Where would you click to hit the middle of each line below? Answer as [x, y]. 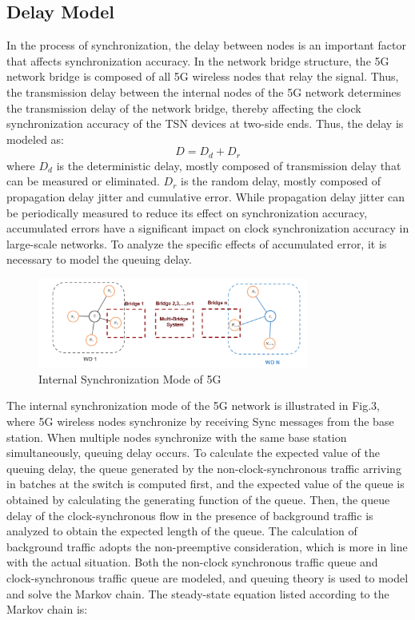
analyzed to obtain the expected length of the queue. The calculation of [182, 531]
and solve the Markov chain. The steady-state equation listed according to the [198, 593]
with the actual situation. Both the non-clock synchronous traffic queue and [192, 562]
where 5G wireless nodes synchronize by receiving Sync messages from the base [200, 421]
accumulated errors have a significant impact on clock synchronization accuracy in [208, 228]
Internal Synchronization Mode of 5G [130, 378]
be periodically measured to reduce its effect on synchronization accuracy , [187, 212]
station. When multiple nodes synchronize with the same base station [177, 437]
